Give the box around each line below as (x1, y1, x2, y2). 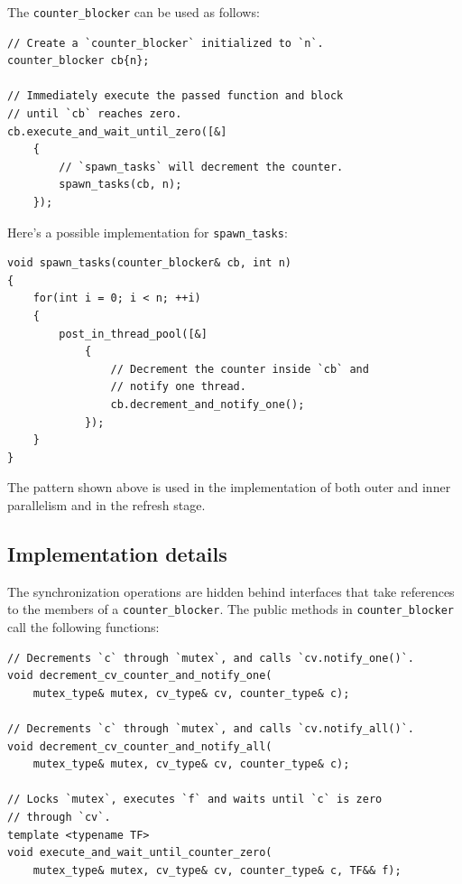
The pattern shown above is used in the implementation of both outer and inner (7, 478, 451, 497)
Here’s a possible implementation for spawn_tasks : (7, 222, 288, 241)
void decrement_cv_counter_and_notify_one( (7, 669, 273, 683)
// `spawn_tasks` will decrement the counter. (59, 160, 344, 173)
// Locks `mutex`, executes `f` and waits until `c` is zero (7, 793, 383, 806)
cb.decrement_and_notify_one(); (110, 398, 305, 411)
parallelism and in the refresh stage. (7, 495, 206, 514)
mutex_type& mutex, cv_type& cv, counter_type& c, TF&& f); (32, 863, 402, 877)
